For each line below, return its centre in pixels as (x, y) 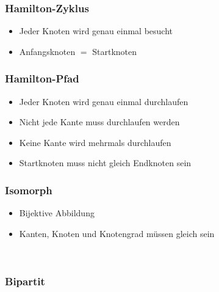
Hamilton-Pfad (42, 78)
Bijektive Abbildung (57, 213)
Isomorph (29, 190)
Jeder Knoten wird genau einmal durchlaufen (104, 101)
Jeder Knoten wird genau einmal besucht (96, 31)
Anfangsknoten (47, 51)
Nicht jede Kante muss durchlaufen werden (99, 122)
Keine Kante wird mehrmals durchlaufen (95, 142)
